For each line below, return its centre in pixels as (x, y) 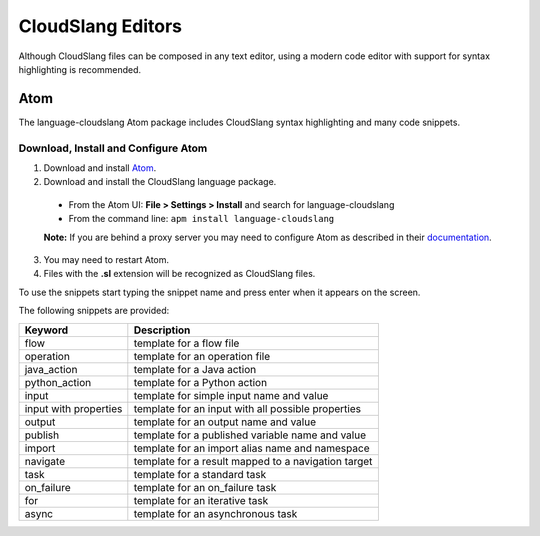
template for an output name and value (225, 422)
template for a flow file (186, 343)
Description (162, 330)
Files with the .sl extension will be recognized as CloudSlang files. (179, 274)
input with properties (73, 408)
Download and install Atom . (100, 167)
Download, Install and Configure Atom (113, 148)
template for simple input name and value (231, 395)
